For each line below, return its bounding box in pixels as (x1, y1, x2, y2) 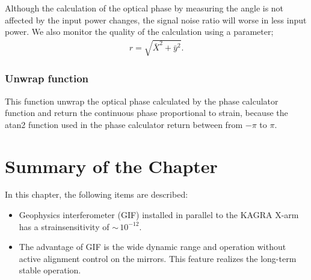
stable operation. (19, 264, 81, 276)
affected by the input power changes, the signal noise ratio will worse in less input (5, 13, 307, 26)
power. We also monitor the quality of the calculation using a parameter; (5, 25, 274, 38)
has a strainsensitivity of (19, 220, 109, 233)
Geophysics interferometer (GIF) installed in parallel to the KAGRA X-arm (19, 208, 299, 221)
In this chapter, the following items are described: (5, 188, 188, 201)
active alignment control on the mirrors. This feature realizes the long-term (19, 252, 297, 264)
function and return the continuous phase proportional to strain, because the (5, 106, 288, 119)
